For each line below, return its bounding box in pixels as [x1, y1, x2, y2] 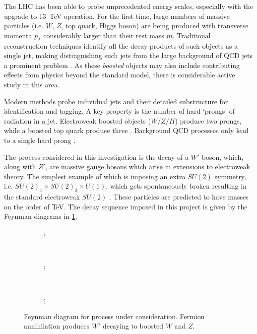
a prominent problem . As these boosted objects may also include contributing [4, 60, 240, 70]
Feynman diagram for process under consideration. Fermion [24, 311, 205, 321]
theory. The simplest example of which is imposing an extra [4, 171, 186, 181]
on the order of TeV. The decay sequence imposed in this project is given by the [4, 201, 248, 211]
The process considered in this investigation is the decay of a [4, 151, 189, 162]
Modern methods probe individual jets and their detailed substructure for [4, 96, 228, 106]
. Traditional [172, 30, 211, 40]
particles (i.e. [4, 20, 44, 31]
